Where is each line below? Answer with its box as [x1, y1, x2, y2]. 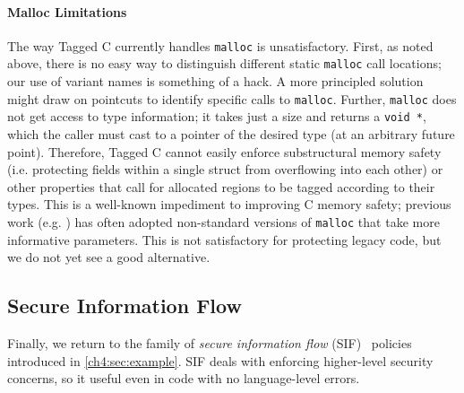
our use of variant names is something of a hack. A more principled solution [7, 72, 424, 91]
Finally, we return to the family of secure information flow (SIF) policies [7, 334, 412, 353]
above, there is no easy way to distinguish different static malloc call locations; [7, 54, 442, 73]
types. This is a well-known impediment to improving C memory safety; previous [7, 195, 451, 214]
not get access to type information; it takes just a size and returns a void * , [7, 107, 426, 126]
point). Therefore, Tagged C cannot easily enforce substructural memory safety [7, 142, 442, 161]
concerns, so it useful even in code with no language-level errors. [7, 369, 360, 388]
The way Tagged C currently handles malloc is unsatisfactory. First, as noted [7, 36, 434, 55]
